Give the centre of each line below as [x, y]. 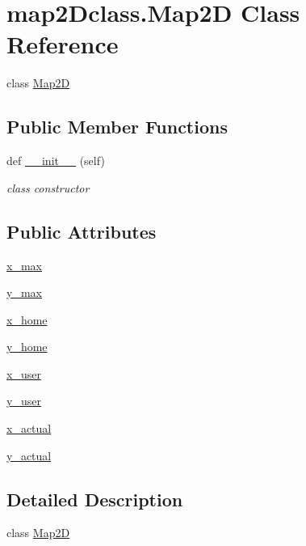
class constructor [48, 187]
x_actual [29, 428]
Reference [63, 44]
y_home [27, 347]
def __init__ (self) [56, 161]
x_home [27, 319]
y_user [24, 401]
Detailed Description [95, 499]
